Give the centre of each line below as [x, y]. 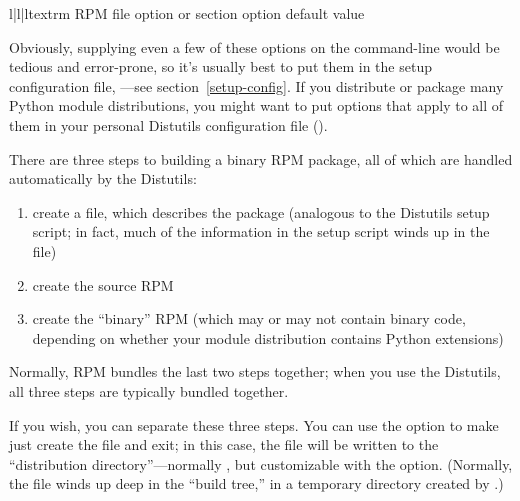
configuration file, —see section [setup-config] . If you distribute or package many [256, 85]
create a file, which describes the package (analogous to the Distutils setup [261, 211]
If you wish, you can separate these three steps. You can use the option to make [254, 424]
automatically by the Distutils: [103, 178]
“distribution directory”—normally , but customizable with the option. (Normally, [261, 463]
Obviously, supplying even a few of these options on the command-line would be [254, 46]
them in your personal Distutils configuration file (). [168, 124]
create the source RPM [103, 284]
